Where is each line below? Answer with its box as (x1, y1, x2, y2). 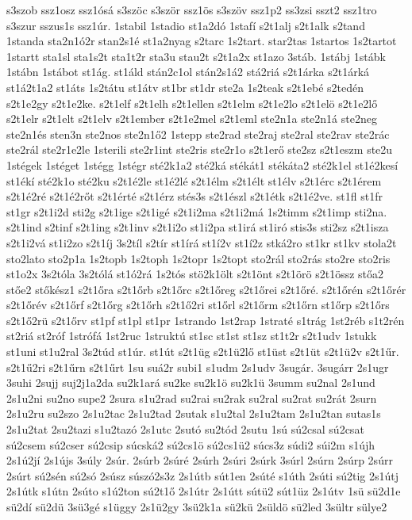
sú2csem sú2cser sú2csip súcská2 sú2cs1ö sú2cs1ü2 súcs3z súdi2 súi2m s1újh (6, 436, 375, 453)
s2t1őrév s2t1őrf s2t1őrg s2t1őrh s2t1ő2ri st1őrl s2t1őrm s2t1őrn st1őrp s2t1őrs (6, 296, 390, 313)
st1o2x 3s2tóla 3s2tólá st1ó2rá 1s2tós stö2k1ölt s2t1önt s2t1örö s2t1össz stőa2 (6, 266, 384, 282)
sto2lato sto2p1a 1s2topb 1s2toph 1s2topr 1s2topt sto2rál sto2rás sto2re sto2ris (6, 250, 391, 266)
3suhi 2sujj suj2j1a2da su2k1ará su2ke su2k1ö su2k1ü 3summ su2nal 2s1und (6, 374, 375, 391)
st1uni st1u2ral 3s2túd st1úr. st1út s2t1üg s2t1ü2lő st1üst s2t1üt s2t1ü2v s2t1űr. (6, 343, 399, 360)
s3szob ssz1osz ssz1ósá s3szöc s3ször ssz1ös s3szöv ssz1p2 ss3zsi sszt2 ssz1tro (6, 2, 377, 17)
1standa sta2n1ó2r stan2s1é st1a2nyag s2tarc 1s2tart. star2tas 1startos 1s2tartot (6, 32, 397, 49)
